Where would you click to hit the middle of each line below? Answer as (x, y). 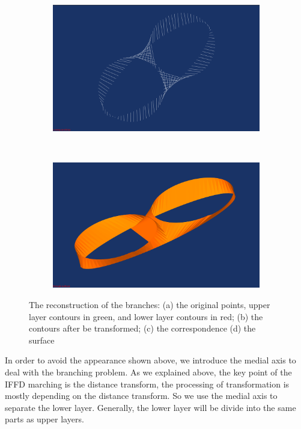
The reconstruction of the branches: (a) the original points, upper (150, 305)
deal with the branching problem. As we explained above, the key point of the (148, 372)
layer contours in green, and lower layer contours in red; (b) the (146, 316)
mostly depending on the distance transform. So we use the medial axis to (141, 396)
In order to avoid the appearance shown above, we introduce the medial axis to (150, 360)
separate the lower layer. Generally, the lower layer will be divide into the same (150, 407)
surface (42, 340)
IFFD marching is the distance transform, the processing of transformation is (147, 384)
